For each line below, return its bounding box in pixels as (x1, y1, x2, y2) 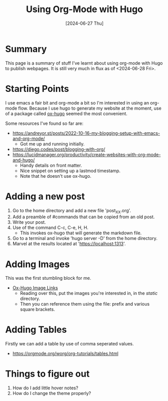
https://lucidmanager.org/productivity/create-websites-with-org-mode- (12, 152, 161, 158)
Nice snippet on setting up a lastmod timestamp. (20, 168, 121, 174)
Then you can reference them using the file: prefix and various (20, 301, 150, 307)
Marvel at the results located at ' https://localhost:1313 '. (12, 241, 126, 247)
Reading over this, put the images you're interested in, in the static (20, 290, 158, 296)
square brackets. (20, 307, 55, 313)
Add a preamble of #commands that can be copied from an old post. (12, 214, 155, 220)
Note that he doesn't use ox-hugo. (20, 173, 92, 179)
